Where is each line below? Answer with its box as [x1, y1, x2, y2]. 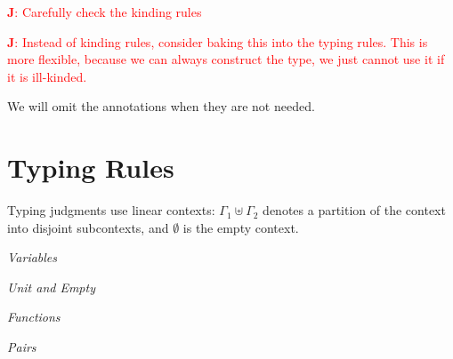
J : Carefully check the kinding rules [7, 3, 202, 20]
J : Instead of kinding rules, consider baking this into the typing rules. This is [7, 32, 428, 51]
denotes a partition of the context [263, 201, 446, 219]
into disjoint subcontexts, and [7, 218, 169, 236]
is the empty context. [182, 218, 299, 236]
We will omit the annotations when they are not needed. [7, 97, 315, 116]
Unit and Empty [7, 277, 95, 296]
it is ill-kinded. [7, 67, 87, 85]
